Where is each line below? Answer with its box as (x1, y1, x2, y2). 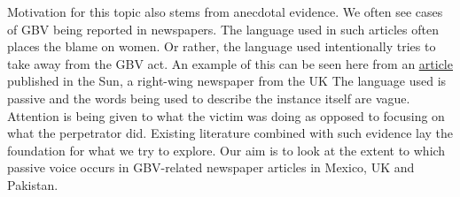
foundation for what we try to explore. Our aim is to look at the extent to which (7, 140, 446, 159)
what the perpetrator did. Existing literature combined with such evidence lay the (7, 124, 454, 142)
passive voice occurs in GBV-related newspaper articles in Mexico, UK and (7, 158, 415, 177)
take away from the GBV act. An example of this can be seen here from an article (7, 54, 453, 72)
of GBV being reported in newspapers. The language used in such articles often (7, 19, 439, 38)
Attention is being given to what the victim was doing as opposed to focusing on (7, 106, 445, 125)
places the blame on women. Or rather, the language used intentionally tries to (7, 37, 436, 56)
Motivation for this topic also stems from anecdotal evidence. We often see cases (7, 3, 443, 20)
